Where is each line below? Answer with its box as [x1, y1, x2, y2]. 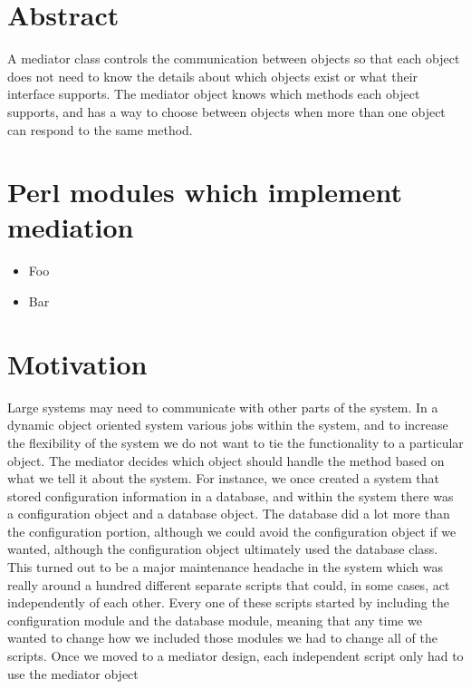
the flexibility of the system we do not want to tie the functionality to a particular [7, 432, 464, 451]
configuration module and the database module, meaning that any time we [7, 610, 422, 629]
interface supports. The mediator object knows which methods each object [7, 84, 420, 103]
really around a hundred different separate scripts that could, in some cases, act [7, 575, 450, 594]
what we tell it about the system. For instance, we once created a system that [7, 469, 439, 488]
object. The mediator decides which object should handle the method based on [7, 451, 445, 470]
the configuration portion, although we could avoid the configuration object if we [7, 521, 457, 540]
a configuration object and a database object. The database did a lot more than [7, 504, 450, 523]
